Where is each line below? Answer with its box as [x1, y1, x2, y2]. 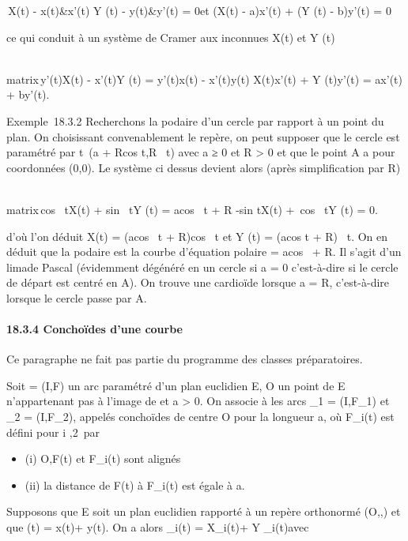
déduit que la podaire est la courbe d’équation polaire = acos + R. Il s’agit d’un [6, 243, 402, 260]
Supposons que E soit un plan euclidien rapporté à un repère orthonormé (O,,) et [6, 503, 401, 520]
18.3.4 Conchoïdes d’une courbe [6, 321, 183, 337]
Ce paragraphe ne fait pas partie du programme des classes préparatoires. [6, 351, 363, 367]
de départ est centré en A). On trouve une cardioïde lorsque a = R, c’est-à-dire [6, 274, 390, 291]
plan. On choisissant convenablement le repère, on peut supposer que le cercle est [6, 128, 400, 145]
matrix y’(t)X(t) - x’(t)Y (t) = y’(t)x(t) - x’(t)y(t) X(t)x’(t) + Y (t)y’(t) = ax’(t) [6, 70, 402, 87]
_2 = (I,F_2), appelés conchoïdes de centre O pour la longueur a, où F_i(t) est [6, 408, 395, 425]
